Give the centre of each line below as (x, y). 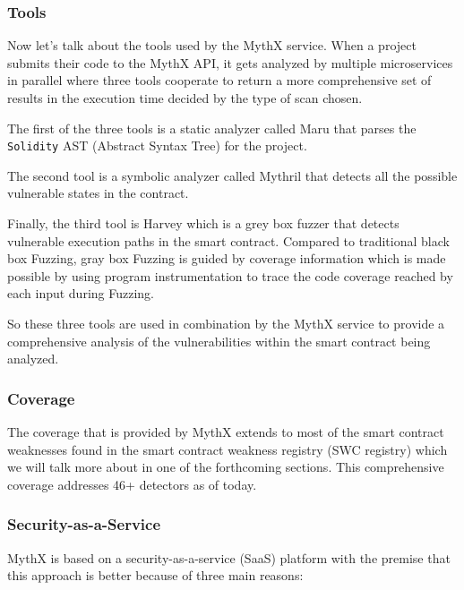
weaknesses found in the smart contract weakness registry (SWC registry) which (228, 449)
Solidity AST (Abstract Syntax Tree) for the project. (157, 145)
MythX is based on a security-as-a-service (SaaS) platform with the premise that (229, 557)
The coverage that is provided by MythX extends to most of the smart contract (226, 432)
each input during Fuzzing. (81, 293)
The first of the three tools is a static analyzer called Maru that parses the (212, 128)
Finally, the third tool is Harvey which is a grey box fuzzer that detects (203, 223)
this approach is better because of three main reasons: (155, 575)
